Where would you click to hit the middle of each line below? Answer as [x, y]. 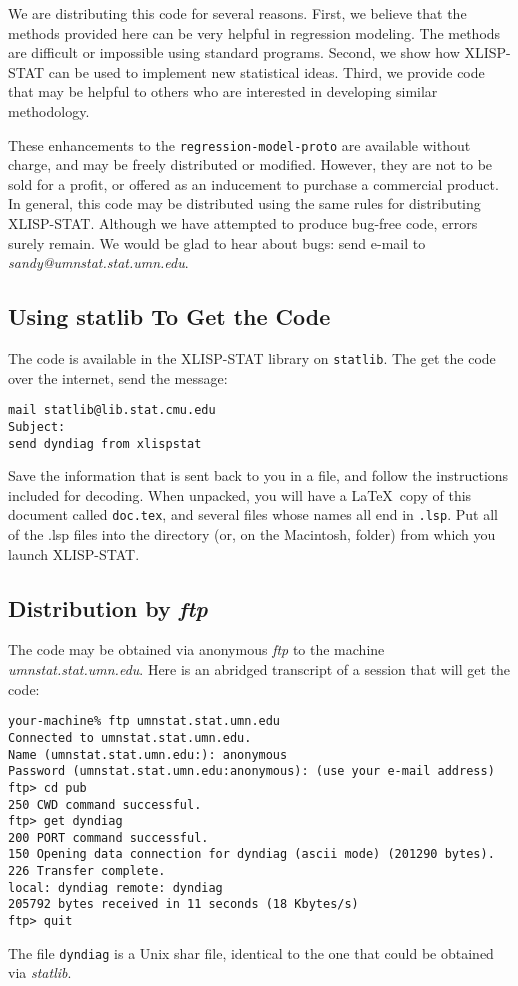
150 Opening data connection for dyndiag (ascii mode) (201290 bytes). [251, 854]
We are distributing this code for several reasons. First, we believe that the [237, 13]
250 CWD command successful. [105, 804]
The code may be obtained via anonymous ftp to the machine [196, 649]
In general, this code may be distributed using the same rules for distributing [244, 203]
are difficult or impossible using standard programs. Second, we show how [234, 52]
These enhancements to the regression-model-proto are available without [239, 144]
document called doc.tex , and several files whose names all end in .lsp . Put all [253, 514]
